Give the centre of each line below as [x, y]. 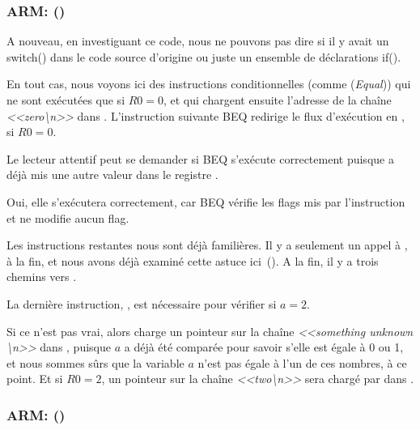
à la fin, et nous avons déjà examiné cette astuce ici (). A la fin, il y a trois [193, 260]
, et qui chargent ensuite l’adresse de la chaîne [277, 100]
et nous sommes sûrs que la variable [95, 362]
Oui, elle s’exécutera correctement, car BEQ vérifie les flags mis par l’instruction [206, 201]
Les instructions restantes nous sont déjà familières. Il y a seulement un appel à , [207, 245]
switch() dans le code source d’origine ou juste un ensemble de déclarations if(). [204, 56]
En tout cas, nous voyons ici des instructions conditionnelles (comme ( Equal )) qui [209, 84]
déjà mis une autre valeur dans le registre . [112, 175]
